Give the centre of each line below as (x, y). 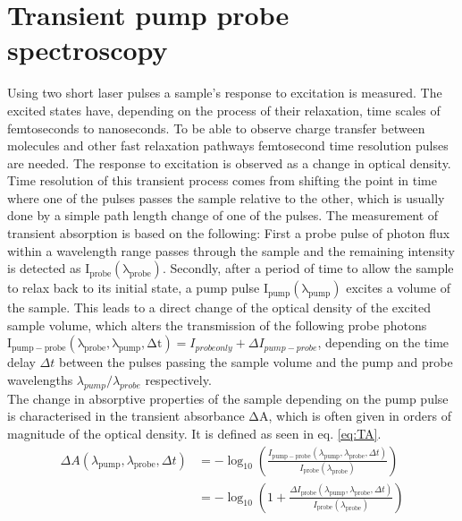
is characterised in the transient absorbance (126, 416)
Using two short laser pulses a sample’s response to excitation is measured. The (225, 93)
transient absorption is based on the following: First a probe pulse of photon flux (229, 233)
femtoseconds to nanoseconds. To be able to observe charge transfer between (216, 128)
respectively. (178, 380)
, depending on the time (383, 342)
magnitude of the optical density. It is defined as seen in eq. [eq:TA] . (194, 434)
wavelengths (40, 380)
